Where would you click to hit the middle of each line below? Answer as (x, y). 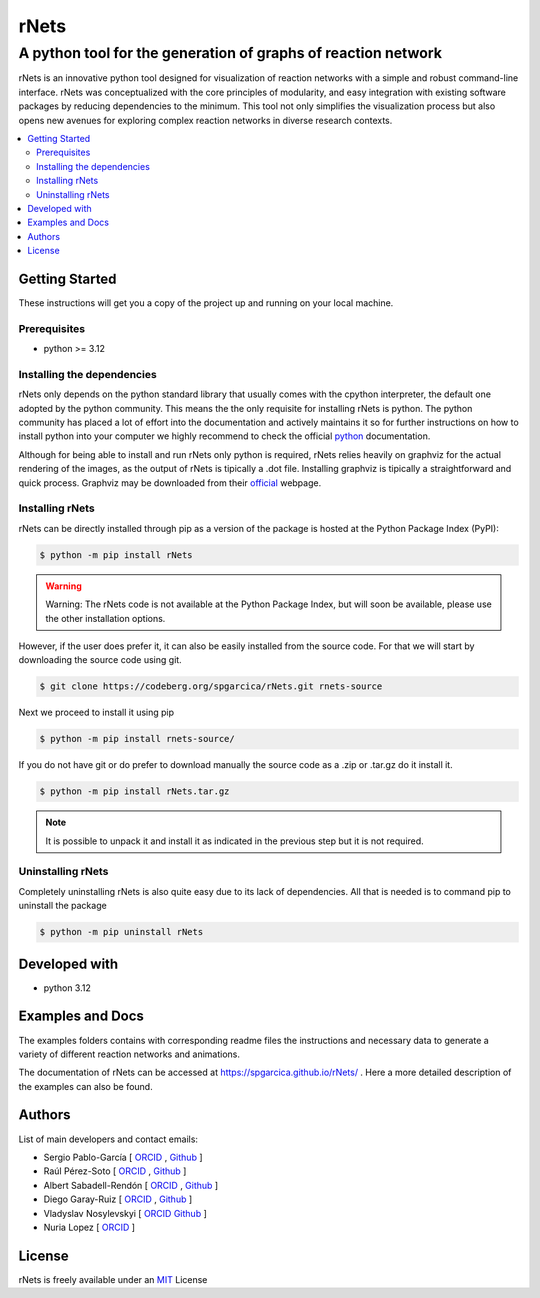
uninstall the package (62, 906)
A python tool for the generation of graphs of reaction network (230, 53)
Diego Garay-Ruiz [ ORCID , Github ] (118, 1199)
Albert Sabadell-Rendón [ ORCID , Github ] (131, 1185)
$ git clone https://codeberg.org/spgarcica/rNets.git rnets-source (211, 686)
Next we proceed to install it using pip (96, 712)
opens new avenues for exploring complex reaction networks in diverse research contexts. (205, 120)
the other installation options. (105, 618)
